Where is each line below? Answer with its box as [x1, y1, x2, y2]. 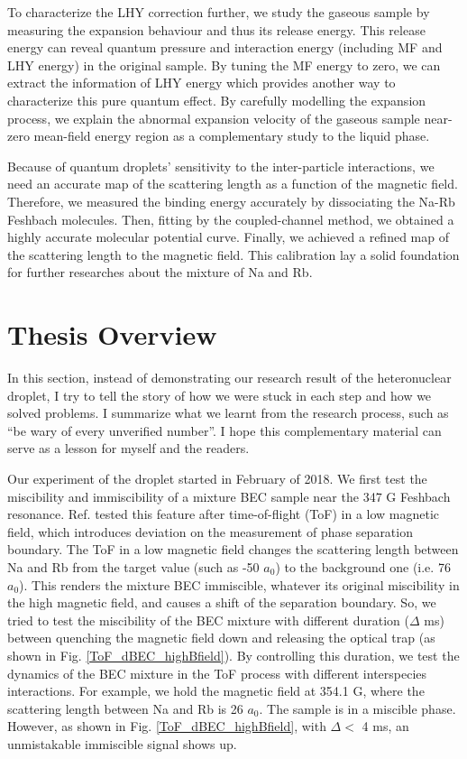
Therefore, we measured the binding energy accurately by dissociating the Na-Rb [7, 191, 455, 210]
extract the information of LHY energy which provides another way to [7, 73, 396, 92]
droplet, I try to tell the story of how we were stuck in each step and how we [7, 385, 432, 404]
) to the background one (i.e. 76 [275, 557, 451, 576]
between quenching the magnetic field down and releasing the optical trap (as [7, 628, 435, 647]
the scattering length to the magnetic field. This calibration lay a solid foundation [7, 245, 460, 264]
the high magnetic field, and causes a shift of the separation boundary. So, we [7, 593, 436, 612]
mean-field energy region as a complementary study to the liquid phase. [33, 126, 430, 145]
